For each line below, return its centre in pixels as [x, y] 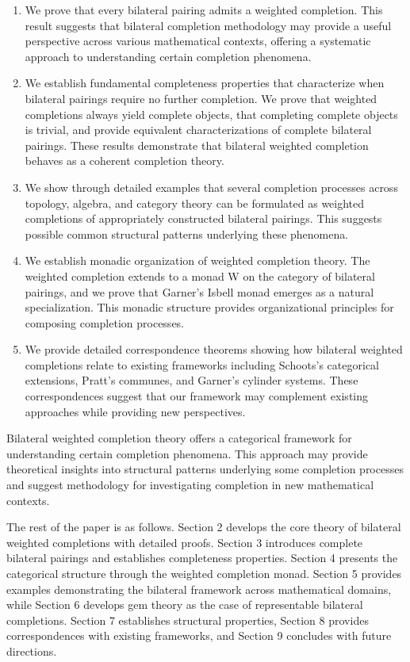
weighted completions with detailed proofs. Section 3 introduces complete [185, 542]
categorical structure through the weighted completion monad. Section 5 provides [204, 573]
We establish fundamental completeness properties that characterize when [205, 83]
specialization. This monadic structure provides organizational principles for [209, 307]
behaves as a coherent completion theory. [125, 161]
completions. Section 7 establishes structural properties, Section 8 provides [188, 620]
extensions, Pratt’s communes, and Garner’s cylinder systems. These [192, 380]
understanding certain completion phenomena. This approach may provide [187, 453]
